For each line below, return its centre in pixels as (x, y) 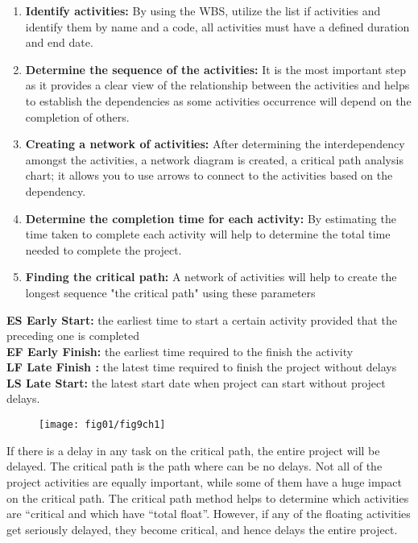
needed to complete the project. (103, 249)
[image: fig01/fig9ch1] (102, 425)
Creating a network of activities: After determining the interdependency (215, 144)
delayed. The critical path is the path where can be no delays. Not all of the (195, 466)
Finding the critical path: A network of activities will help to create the (211, 277)
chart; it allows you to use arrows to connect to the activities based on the (209, 175)
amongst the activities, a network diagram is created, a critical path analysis (214, 159)
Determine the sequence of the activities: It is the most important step (215, 69)
